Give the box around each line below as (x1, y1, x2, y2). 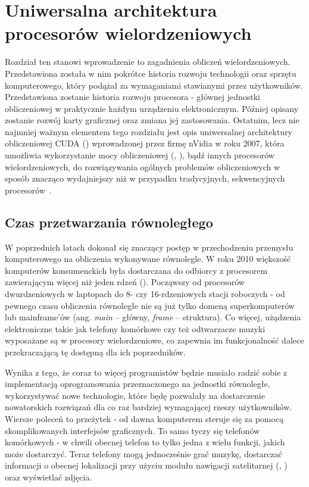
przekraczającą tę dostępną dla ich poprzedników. (5, 345, 186, 358)
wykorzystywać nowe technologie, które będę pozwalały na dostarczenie (5, 389, 265, 401)
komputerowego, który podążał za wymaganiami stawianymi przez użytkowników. (5, 79, 303, 91)
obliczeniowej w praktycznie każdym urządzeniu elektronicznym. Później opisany (5, 102, 299, 114)
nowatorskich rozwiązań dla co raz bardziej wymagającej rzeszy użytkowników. (5, 401, 292, 413)
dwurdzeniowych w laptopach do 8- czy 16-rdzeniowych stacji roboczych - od (5, 288, 285, 300)
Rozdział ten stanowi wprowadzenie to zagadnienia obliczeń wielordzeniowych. (5, 55, 291, 68)
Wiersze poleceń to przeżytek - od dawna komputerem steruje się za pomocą (5, 412, 284, 424)
